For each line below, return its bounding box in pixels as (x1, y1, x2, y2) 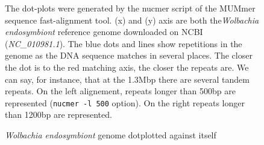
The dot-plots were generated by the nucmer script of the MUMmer (5, 2, 256, 14)
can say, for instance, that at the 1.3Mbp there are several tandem (5, 72, 250, 85)
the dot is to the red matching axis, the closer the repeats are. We (5, 60, 249, 73)
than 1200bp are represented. (5, 108, 112, 121)
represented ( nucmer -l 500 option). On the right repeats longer (5, 96, 245, 109)
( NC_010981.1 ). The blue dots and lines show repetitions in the (5, 37, 242, 50)
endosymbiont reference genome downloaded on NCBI (5, 25, 203, 38)
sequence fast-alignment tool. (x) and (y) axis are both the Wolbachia (5, 13, 259, 26)
